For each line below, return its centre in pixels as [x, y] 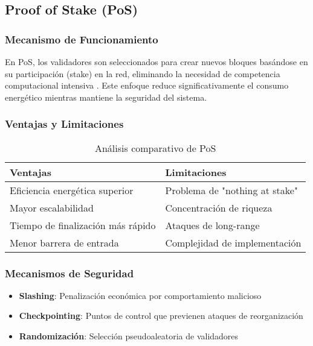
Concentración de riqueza [219, 207]
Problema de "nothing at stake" [231, 190]
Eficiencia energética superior [72, 190]
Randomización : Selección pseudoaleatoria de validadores [129, 336]
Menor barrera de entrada [64, 242]
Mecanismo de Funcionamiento [82, 39]
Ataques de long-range [212, 225]
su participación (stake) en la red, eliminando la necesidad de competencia [143, 73]
